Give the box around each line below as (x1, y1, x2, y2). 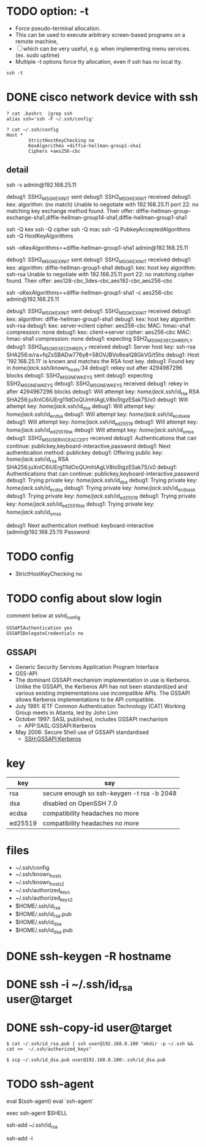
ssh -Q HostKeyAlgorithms (6, 232, 74, 240)
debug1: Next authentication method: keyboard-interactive (6, 522, 154, 529)
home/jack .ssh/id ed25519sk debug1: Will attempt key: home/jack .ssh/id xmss (6, 427, 194, 435)
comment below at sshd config (6, 612, 81, 620)
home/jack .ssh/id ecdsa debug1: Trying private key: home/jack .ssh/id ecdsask (6, 484, 196, 493)
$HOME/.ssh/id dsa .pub (15, 926, 73, 935)
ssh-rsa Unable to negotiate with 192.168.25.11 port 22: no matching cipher (6, 271, 194, 278)
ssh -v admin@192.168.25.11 (6, 181, 77, 188)
